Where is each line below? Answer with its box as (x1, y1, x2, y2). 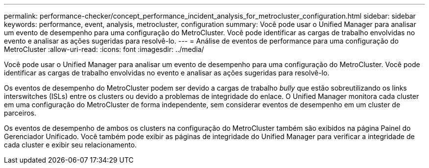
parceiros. (4, 109, 37, 117)
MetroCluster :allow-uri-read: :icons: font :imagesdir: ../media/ (4, 45, 204, 53)
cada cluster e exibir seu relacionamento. (4, 141, 137, 149)
